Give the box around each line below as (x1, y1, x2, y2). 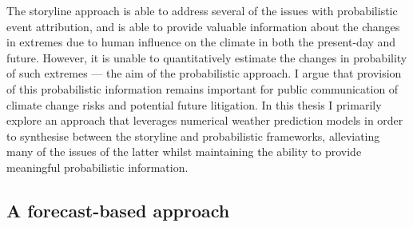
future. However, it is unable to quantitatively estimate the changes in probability (6, 49, 407, 66)
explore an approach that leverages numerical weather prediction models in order (6, 112, 403, 129)
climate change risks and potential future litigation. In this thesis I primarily (6, 96, 382, 113)
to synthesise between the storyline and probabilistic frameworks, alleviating (6, 127, 380, 144)
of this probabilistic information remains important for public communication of (6, 80, 399, 97)
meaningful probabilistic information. (6, 158, 189, 175)
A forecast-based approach (6, 197, 230, 222)
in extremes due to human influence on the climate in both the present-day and (6, 34, 396, 50)
